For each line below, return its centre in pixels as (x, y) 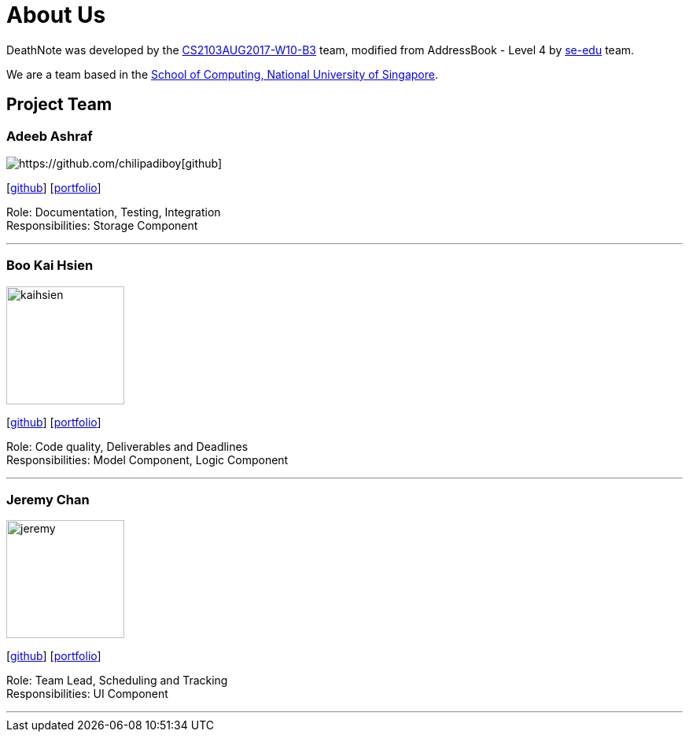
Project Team (59, 105)
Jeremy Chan (48, 500)
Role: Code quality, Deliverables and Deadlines (127, 446)
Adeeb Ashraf (50, 136)
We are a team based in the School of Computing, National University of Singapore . (223, 74)
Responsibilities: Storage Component (102, 225)
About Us (56, 15)
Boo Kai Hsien (50, 266)
